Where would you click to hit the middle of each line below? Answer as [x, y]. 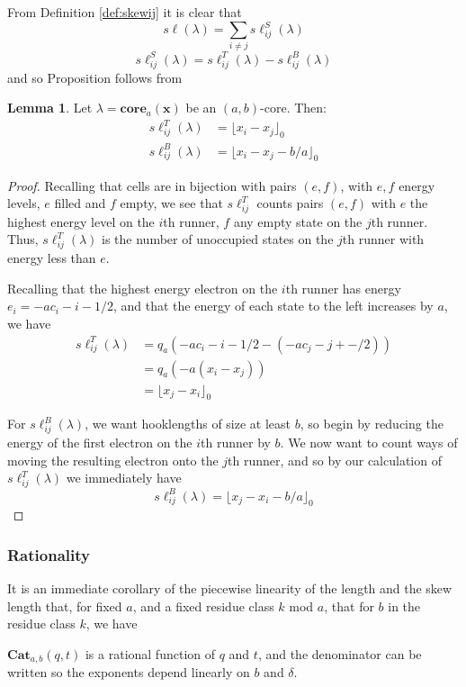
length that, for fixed [65, 606]
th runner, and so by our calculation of [335, 460]
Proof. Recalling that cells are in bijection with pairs [152, 185]
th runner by [236, 443]
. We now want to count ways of [369, 443]
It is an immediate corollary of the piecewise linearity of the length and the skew [230, 588]
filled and [80, 203]
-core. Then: [294, 108]
